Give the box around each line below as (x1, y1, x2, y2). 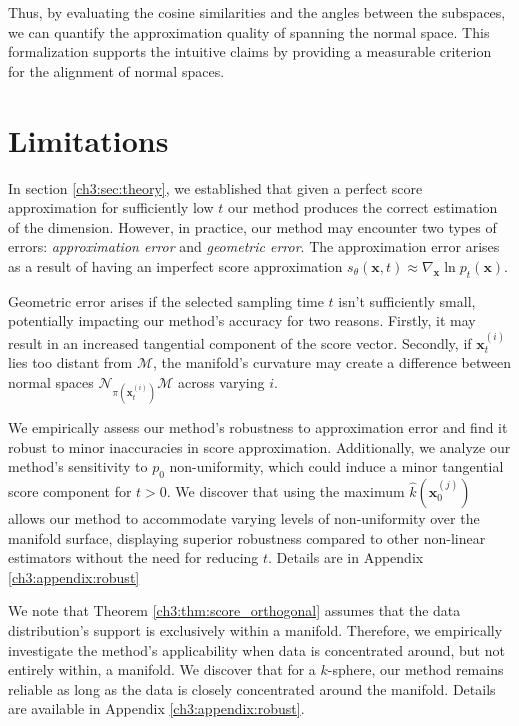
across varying (177, 371, 265, 392)
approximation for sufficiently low (8, 197, 214, 218)
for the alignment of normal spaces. (8, 60, 225, 81)
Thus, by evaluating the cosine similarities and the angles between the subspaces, (8, 2, 506, 22)
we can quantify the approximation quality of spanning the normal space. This (8, 21, 490, 42)
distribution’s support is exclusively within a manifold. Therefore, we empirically (8, 620, 503, 640)
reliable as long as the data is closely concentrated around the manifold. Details (8, 678, 496, 699)
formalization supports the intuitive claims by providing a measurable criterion (8, 41, 492, 62)
